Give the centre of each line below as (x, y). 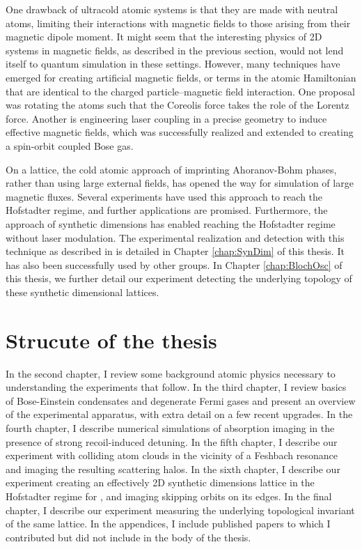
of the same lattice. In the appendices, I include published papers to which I (168, 524)
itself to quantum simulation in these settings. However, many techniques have (173, 64)
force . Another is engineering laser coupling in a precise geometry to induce (166, 118)
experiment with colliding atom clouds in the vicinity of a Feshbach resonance (172, 455)
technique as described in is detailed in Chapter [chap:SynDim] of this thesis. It (175, 251)
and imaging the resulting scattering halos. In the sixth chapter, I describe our (173, 469)
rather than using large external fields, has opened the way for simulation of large (180, 183)
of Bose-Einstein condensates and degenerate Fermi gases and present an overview (181, 400)
